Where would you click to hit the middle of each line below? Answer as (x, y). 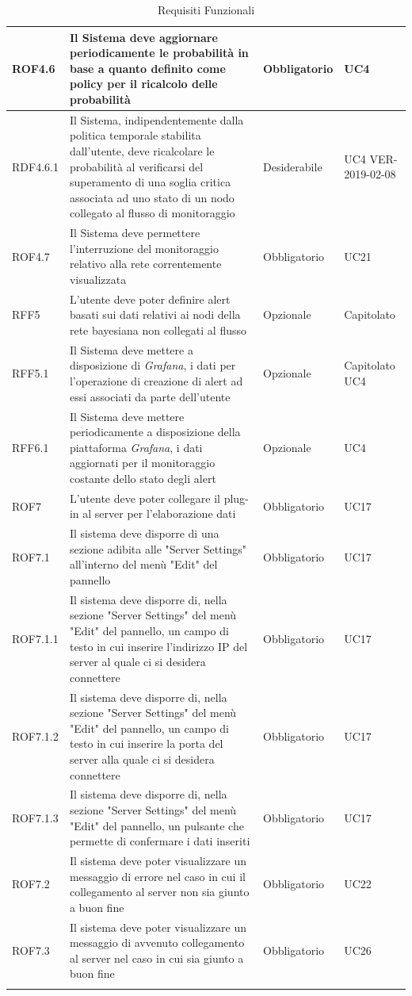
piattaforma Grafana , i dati (136, 447)
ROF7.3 (31, 950)
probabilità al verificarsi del (136, 166)
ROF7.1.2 (35, 736)
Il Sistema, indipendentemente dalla (156, 119)
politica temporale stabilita (135, 135)
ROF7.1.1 (35, 638)
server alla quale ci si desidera (142, 758)
